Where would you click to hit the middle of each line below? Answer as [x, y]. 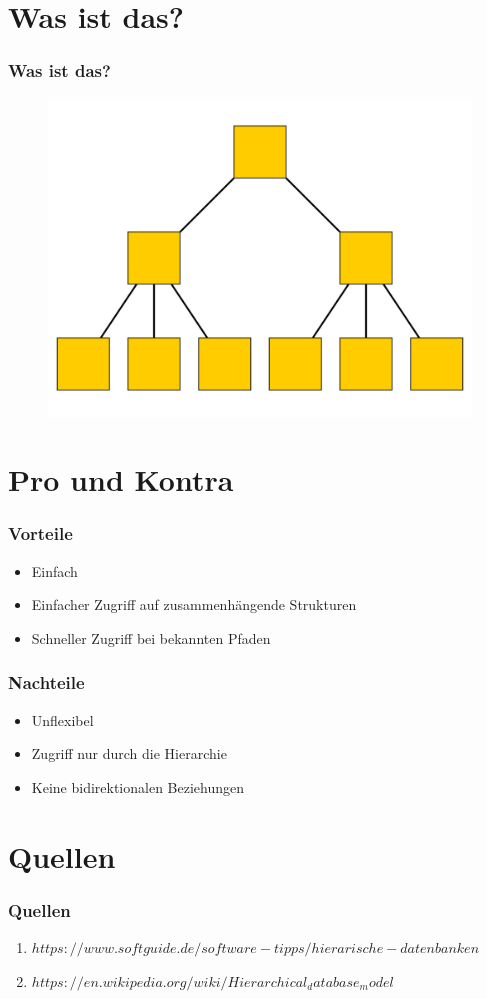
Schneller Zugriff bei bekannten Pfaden [151, 637]
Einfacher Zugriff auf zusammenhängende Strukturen [194, 604]
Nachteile [46, 682]
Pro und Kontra [121, 479]
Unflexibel [62, 719]
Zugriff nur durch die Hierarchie [129, 753]
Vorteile [40, 533]
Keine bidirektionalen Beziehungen [137, 786]
